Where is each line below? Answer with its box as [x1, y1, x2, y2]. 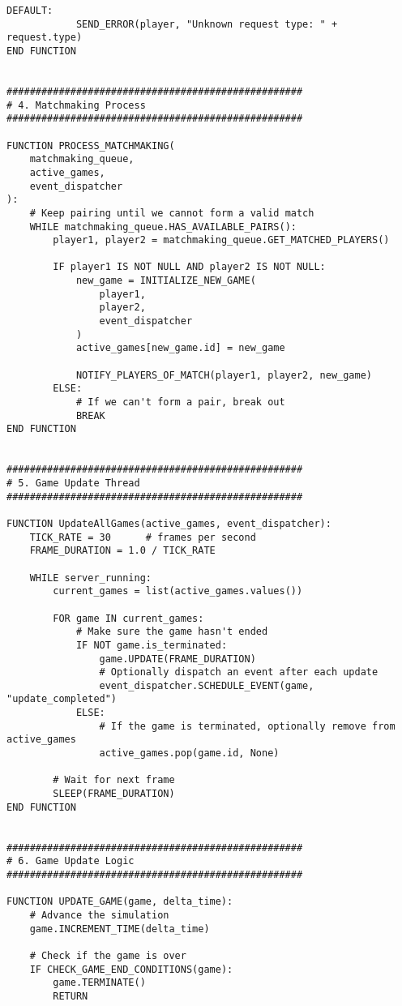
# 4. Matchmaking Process [6, 99, 146, 111]
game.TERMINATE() [53, 977, 146, 989]
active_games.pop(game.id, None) [99, 747, 280, 760]
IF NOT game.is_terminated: [75, 639, 228, 651]
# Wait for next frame [53, 774, 175, 786]
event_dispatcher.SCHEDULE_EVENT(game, [99, 679, 314, 691]
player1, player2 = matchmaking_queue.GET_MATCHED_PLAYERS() [53, 234, 390, 246]
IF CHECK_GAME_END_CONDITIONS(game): [29, 963, 233, 975]
